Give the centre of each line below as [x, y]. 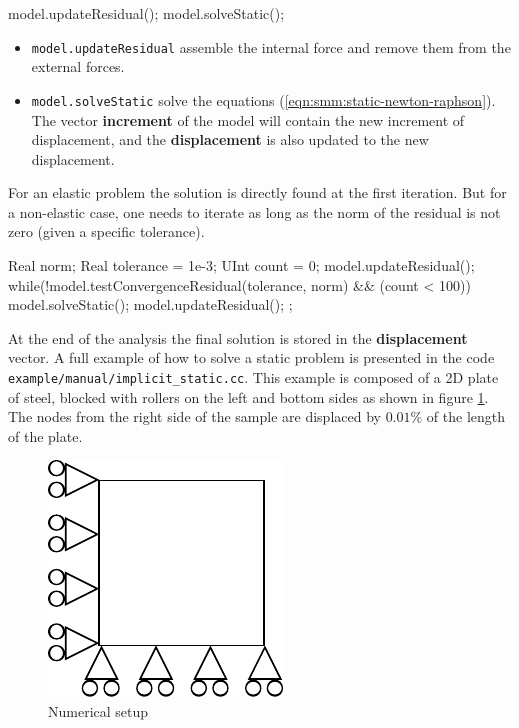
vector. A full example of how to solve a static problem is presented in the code [251, 357]
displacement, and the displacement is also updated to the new [230, 139]
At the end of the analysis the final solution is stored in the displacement [238, 337]
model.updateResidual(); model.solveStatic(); [146, 13]
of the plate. [45, 435]
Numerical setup [98, 711]
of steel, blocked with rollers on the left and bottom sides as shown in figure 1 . [248, 396]
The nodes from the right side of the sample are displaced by [194, 416]
